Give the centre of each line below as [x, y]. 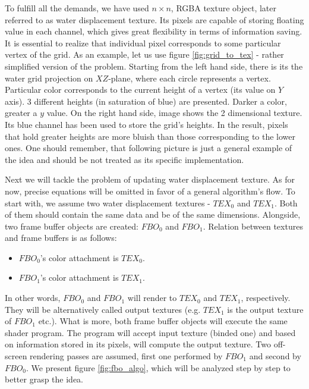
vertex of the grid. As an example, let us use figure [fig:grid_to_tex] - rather [144, 54]
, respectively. [266, 298]
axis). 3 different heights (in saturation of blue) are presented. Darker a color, [146, 101]
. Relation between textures [253, 226]
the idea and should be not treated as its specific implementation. [124, 159]
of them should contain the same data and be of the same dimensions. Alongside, [153, 214]
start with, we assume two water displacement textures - [108, 203]
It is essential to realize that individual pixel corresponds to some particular [143, 43]
